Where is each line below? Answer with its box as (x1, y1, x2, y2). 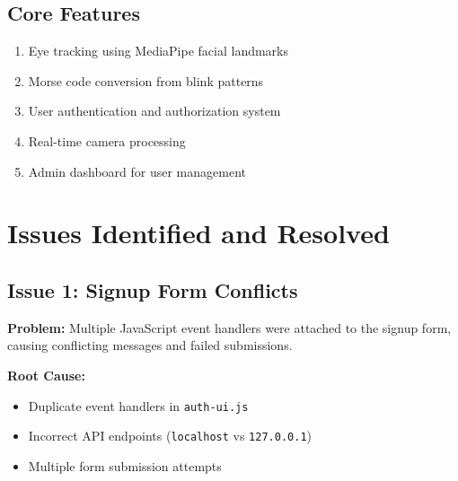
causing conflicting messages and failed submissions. (7, 336, 293, 354)
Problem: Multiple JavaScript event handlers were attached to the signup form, (7, 318, 452, 337)
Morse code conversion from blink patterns (28, 71, 264, 90)
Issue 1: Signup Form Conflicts (7, 275, 298, 303)
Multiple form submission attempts (28, 456, 222, 475)
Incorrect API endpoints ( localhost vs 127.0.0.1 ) (28, 426, 312, 445)
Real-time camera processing (28, 131, 186, 150)
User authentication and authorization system (28, 101, 281, 120)
